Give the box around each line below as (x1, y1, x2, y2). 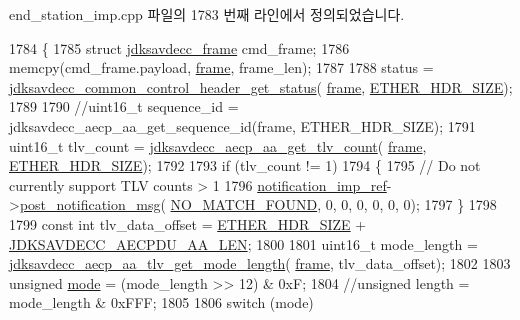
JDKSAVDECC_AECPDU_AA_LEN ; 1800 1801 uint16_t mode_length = (9, 233, 478, 254)
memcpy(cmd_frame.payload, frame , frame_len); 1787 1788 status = (9, 57, 434, 78)
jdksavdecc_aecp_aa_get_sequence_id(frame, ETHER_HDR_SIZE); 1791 (9, 115, 476, 136)
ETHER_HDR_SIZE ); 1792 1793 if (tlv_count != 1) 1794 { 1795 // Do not (9, 155, 481, 176)
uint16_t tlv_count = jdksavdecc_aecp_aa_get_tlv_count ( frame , (9, 135, 427, 156)
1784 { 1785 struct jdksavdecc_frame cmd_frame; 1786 (9, 37, 350, 58)
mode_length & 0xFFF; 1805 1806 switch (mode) (9, 292, 314, 313)
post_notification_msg (19, 194, 161, 215)
